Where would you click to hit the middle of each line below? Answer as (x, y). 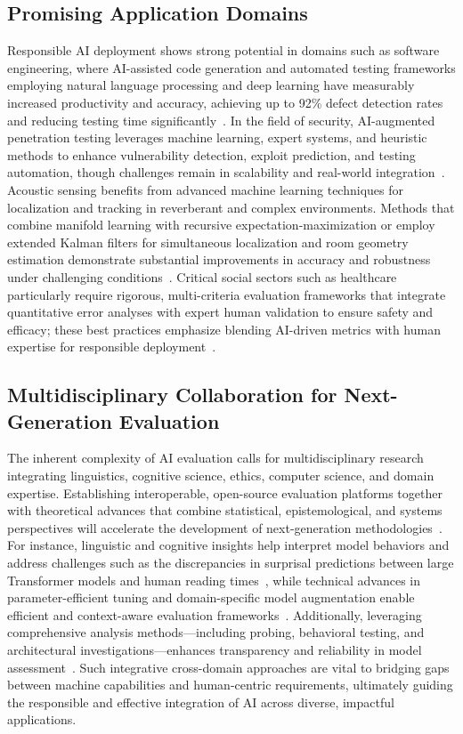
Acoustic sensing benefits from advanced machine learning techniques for (205, 189)
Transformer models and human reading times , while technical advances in (214, 580)
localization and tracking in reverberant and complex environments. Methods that (231, 207)
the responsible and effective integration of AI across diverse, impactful (201, 702)
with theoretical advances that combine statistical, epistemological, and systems (225, 510)
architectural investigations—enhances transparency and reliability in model (215, 650)
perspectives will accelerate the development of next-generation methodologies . (225, 527)
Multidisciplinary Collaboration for (172, 395)
